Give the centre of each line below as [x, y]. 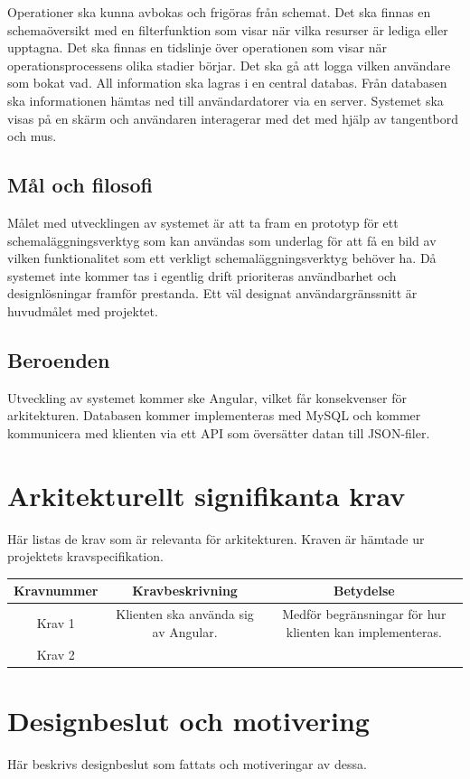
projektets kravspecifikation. [85, 556]
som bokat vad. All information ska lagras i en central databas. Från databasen [227, 83]
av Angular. [185, 631]
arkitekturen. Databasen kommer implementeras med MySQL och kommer [214, 415]
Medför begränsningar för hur [364, 614]
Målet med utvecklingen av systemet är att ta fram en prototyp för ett [203, 222]
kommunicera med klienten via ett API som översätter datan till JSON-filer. [219, 432]
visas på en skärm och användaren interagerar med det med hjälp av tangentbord [233, 118]
